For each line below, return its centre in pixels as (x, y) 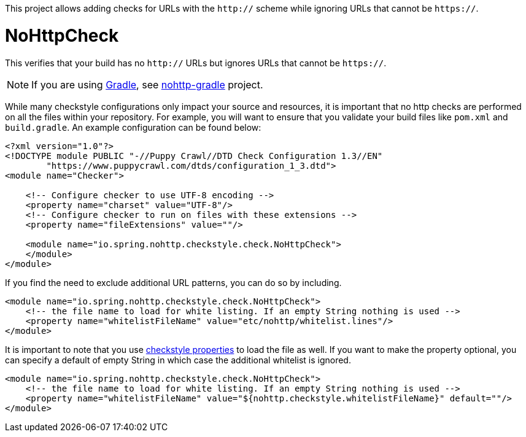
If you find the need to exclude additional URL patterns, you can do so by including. (173, 282)
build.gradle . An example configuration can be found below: (133, 127)
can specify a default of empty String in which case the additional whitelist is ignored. (178, 360)
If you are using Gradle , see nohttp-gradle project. (147, 84)
